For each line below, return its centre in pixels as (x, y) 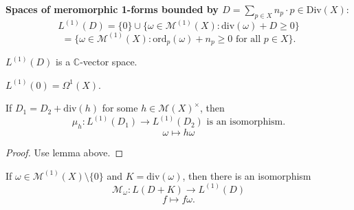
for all (248, 39)
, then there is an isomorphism (247, 175)
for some (120, 108)
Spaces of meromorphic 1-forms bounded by (112, 9)
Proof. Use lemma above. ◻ (65, 153)
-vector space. (109, 62)
